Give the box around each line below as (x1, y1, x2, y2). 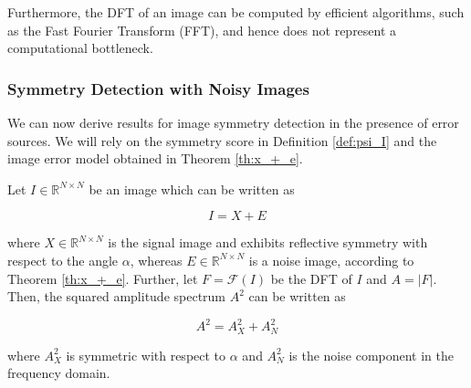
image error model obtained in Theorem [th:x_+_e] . (7, 149, 303, 168)
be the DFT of (270, 268, 352, 288)
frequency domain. (7, 363, 110, 383)
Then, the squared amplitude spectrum (7, 287, 226, 306)
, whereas (130, 250, 183, 269)
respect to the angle (7, 250, 119, 269)
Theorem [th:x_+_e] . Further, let (7, 268, 198, 288)
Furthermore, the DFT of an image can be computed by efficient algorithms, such (7, 3, 465, 21)
